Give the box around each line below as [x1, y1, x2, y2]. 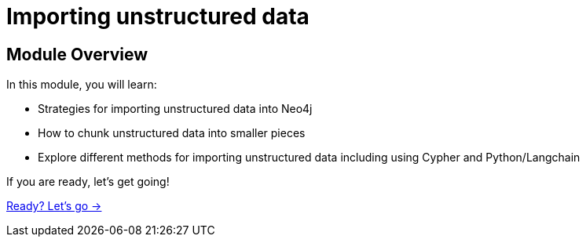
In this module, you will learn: [6, 78, 157, 92]
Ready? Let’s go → [6, 199, 102, 213]
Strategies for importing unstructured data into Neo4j [38, 102, 313, 116]
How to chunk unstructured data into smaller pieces [38, 126, 306, 140]
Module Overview [6, 44, 148, 64]
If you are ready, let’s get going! [6, 175, 170, 189]
